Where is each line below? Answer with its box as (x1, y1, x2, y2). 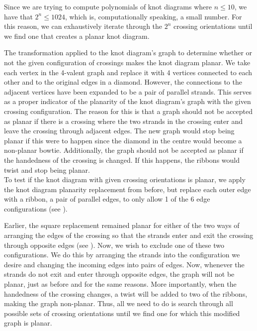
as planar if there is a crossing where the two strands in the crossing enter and (4, 115, 243, 126)
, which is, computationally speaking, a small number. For (65, 11, 242, 21)
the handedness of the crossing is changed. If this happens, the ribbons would (4, 154, 240, 165)
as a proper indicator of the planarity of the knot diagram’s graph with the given (4, 96, 251, 107)
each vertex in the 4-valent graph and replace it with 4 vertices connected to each (4, 67, 253, 77)
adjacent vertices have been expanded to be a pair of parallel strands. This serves (4, 86, 252, 97)
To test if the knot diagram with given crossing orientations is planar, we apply (4, 174, 246, 185)
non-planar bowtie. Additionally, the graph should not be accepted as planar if (4, 145, 244, 155)
